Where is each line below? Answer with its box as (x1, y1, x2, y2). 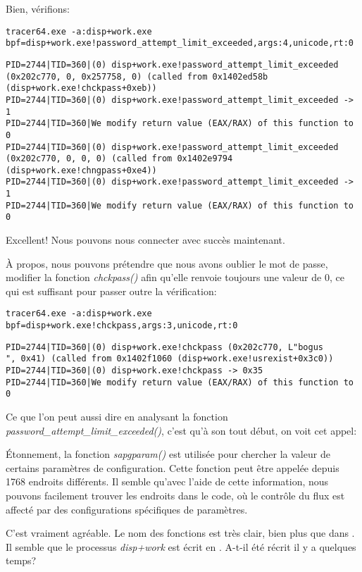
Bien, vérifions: (6, 1, 70, 15)
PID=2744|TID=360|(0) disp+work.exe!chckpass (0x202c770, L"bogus (6, 342, 324, 352)
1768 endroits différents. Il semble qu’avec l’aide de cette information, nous (6, 474, 329, 489)
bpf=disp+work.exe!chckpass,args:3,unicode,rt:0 (6, 321, 238, 331)
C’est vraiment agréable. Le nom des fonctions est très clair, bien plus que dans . (6, 526, 355, 540)
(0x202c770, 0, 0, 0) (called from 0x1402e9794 (6, 154, 233, 164)
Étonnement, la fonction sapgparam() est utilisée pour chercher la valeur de (6, 447, 330, 461)
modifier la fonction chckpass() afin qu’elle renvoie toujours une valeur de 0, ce (6, 270, 344, 285)
